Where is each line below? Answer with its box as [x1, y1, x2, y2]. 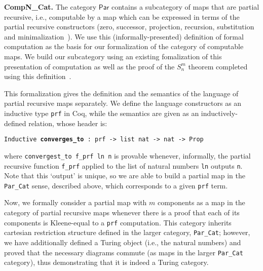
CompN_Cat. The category [4, 2, 97, 12]
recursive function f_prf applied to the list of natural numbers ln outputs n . [4, 160, 243, 171]
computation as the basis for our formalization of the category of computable [4, 41, 244, 52]
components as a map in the [157, 197, 245, 208]
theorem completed [188, 61, 248, 71]
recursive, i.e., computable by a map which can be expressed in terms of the [4, 11, 240, 22]
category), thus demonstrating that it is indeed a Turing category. [4, 257, 209, 267]
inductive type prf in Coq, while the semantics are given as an [4, 107, 199, 118]
